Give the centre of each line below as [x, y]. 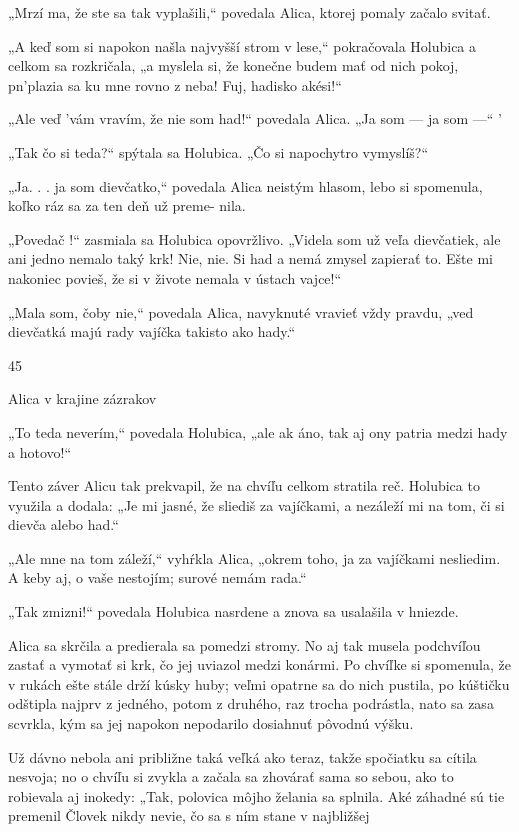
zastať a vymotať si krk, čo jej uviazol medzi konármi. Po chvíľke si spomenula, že [259, 664]
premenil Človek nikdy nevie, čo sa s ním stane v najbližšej [189, 815]
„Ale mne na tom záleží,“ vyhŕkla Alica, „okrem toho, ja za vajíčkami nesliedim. [254, 557]
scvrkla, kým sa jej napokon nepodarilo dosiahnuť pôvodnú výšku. [211, 723]
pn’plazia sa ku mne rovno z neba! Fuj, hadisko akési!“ [175, 84]
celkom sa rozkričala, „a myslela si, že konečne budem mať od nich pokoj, [233, 65]
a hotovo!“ [39, 451]
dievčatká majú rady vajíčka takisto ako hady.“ [152, 331]
